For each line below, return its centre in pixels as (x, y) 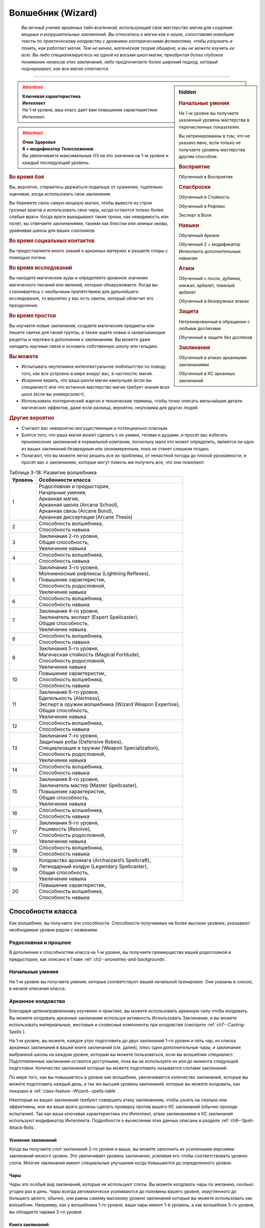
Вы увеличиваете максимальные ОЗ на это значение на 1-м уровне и (95, 156)
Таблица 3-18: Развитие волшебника (53, 473)
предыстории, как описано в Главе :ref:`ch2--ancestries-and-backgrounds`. (88, 959)
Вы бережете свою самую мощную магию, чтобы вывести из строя (80, 203)
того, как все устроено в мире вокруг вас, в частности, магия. (87, 373)
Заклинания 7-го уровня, (69, 736)
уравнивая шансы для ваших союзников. (52, 230)
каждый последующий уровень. (56, 163)
